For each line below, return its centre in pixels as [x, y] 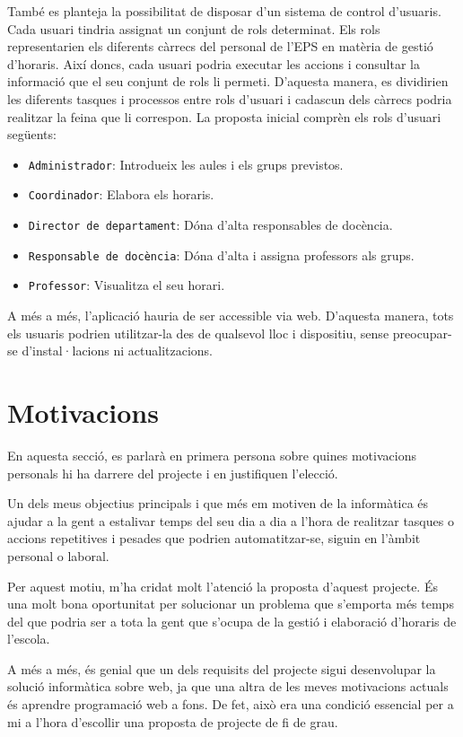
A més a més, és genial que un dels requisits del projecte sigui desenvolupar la [222, 668]
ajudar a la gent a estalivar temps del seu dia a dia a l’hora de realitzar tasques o [231, 520]
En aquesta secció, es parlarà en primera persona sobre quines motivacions [212, 455]
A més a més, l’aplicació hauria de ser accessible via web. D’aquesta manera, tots [231, 316]
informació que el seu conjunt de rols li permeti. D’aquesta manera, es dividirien [228, 81]
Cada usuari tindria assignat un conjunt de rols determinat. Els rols [194, 28]
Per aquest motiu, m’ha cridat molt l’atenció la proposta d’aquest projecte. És [223, 586]
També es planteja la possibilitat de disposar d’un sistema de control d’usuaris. [224, 11]
